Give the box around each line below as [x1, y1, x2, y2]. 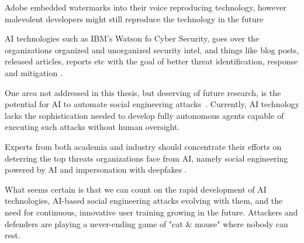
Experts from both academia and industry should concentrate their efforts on [5, 140, 282, 152]
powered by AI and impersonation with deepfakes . [5, 163, 187, 176]
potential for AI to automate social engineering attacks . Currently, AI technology [5, 98, 299, 110]
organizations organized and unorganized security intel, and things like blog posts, [5, 43, 299, 56]
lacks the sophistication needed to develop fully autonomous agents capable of [5, 109, 284, 121]
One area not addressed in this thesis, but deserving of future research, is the [5, 86, 281, 98]
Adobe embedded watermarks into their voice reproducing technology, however [5, 1, 286, 13]
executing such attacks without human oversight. [5, 121, 180, 133]
